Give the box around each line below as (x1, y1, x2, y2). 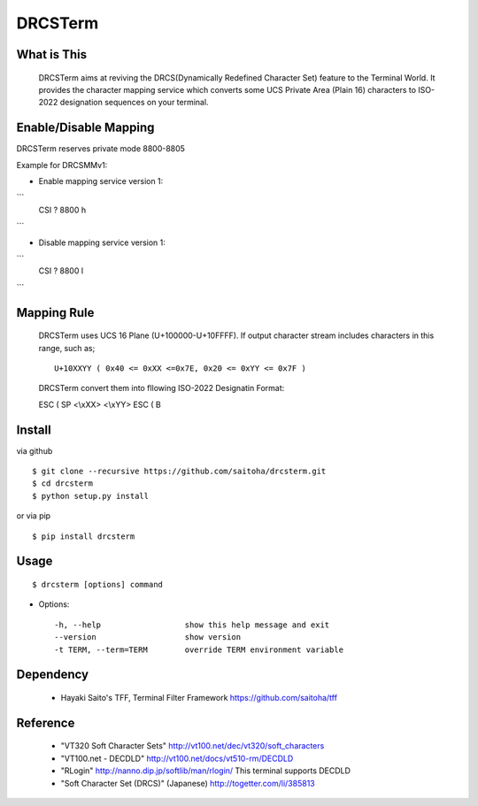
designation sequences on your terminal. (59, 97, 209, 108)
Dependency (16, 667, 89, 682)
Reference (16, 715, 75, 730)
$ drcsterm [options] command (32, 580, 164, 589)
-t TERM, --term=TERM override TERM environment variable (54, 644, 344, 655)
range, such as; (38, 342, 96, 353)
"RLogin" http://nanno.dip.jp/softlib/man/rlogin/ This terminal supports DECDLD (60, 765, 351, 776)
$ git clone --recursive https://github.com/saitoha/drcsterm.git (32, 466, 327, 477)
